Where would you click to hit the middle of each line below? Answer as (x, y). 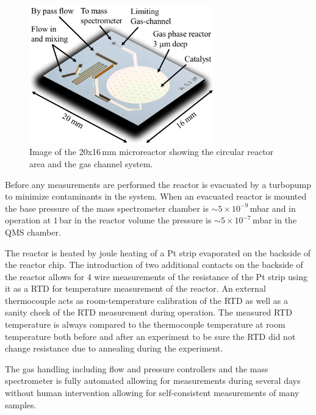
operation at (28, 220)
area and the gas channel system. (91, 163)
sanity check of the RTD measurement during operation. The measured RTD (149, 312)
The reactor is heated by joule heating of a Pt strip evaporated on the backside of (158, 252)
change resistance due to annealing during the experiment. (114, 348)
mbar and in (273, 208)
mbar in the (275, 220)
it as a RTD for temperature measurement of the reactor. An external (135, 288)
